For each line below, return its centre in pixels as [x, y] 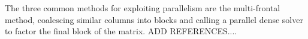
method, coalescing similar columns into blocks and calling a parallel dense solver [154, 19]
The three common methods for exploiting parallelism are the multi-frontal [143, 8]
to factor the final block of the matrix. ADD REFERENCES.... [121, 31]
